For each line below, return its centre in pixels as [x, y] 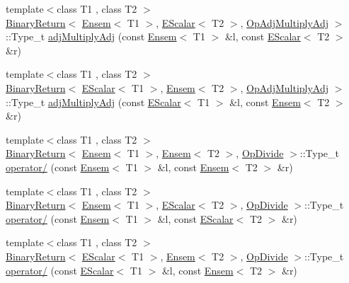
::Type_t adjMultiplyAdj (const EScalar [93, 102]
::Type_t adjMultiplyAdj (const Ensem [91, 36]
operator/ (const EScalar [60, 270]
